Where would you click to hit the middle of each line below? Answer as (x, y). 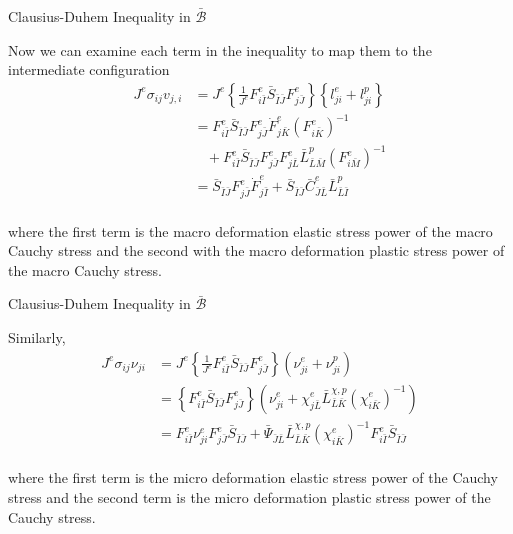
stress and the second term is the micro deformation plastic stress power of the (249, 497)
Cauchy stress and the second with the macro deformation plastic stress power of (256, 250)
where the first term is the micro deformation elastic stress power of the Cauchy (253, 477)
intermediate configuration (89, 69)
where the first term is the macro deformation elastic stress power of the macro (250, 230)
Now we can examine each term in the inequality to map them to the (220, 49)
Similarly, (37, 336)
